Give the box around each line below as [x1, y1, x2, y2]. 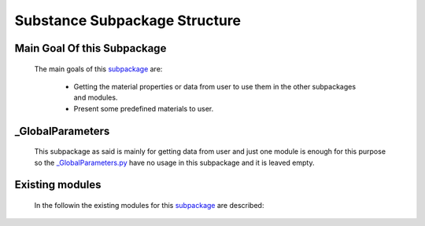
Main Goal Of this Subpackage [14, 42, 167, 55]
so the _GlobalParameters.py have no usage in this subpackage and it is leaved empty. [34, 158, 315, 167]
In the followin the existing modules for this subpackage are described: [34, 200, 264, 210]
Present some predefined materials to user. [73, 104, 214, 113]
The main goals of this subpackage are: [34, 64, 163, 74]
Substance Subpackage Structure [14, 12, 242, 29]
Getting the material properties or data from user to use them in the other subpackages [73, 82, 357, 91]
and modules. [73, 93, 118, 102]
